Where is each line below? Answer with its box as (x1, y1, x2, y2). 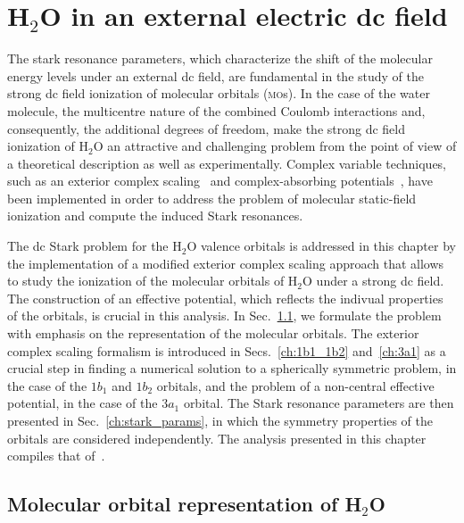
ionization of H (7, 137, 89, 155)
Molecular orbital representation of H (7, 490, 362, 518)
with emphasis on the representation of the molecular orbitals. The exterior (7, 324, 419, 343)
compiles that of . (7, 446, 105, 465)
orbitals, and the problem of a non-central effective (156, 376, 435, 394)
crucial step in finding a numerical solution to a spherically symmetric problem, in (7, 359, 457, 378)
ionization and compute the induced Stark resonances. (7, 206, 303, 225)
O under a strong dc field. (302, 271, 444, 290)
